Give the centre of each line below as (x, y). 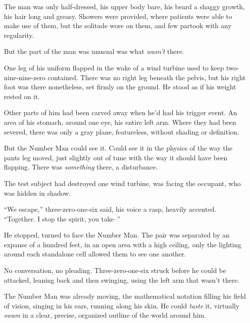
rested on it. (22, 96)
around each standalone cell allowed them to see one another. (95, 254)
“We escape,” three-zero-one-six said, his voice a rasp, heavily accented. (110, 209)
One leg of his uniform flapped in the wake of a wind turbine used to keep (114, 67)
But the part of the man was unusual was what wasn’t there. (94, 51)
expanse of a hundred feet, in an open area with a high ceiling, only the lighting (123, 244)
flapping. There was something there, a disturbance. (81, 167)
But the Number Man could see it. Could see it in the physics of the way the (118, 148)
